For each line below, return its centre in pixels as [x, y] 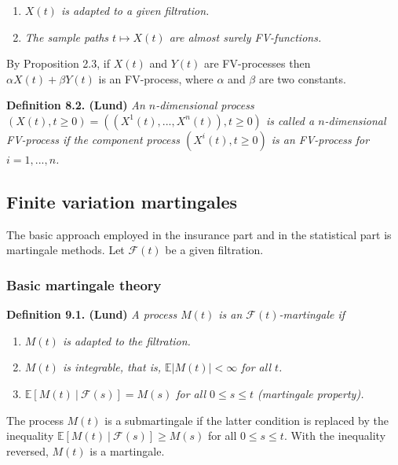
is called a [290, 120]
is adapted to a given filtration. [135, 10]
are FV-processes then [257, 63]
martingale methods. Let [66, 250]
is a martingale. [127, 450]
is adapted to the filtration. [126, 340]
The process [35, 420]
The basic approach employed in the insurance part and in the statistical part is [199, 234]
